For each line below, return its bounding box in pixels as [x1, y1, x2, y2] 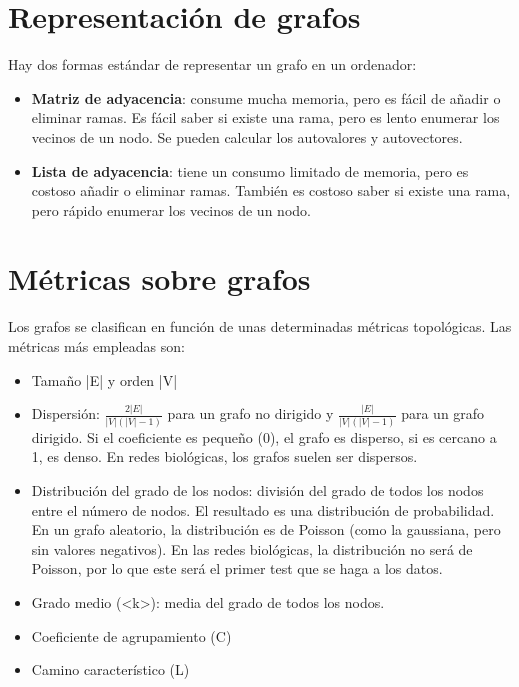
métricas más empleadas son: [8, 336, 185, 356]
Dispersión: [31, 403, 100, 424]
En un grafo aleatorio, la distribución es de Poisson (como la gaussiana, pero [31, 519, 501, 540]
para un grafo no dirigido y [167, 403, 334, 424]
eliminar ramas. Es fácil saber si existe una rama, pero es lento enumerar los [31, 107, 500, 128]
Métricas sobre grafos [8, 258, 311, 299]
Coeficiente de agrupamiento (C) [31, 625, 232, 646]
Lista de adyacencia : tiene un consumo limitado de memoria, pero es [31, 160, 469, 181]
